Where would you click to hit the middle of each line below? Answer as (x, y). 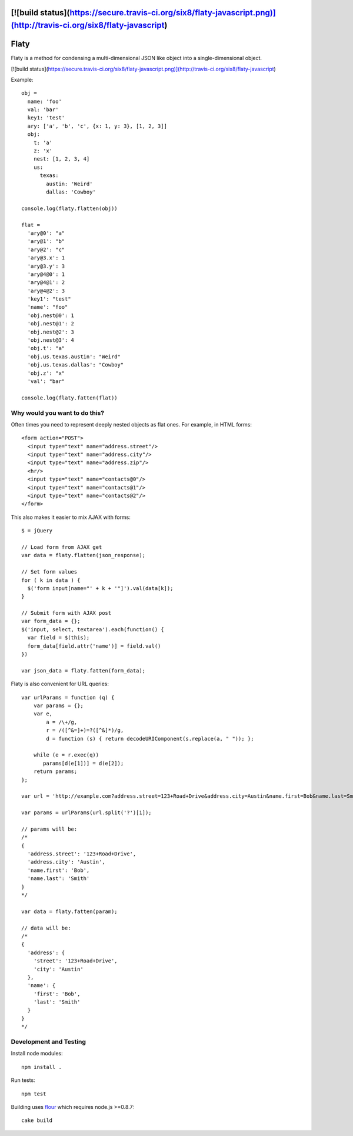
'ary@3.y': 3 (46, 266)
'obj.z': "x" (46, 373)
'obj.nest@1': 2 (51, 324)
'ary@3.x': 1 (46, 258)
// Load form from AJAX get (62, 547)
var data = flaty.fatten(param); (69, 911)
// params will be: (49, 829)
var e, (43, 714)
